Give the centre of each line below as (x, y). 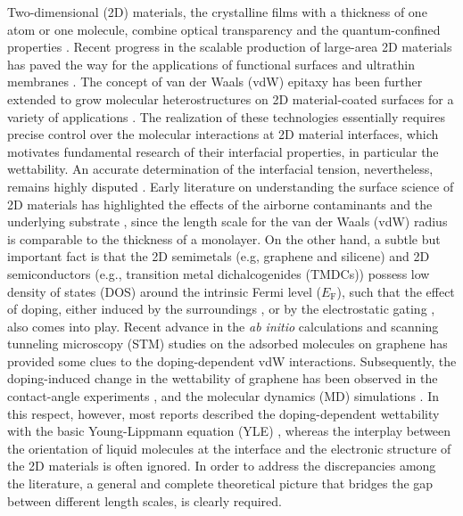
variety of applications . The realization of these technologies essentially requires (226, 116)
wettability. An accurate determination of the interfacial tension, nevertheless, (220, 169)
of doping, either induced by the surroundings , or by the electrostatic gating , (221, 309)
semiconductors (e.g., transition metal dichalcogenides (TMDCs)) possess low (219, 273)
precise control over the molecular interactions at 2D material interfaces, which (223, 134)
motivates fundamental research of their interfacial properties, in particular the (223, 151)
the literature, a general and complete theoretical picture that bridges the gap (220, 483)
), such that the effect (396, 291)
